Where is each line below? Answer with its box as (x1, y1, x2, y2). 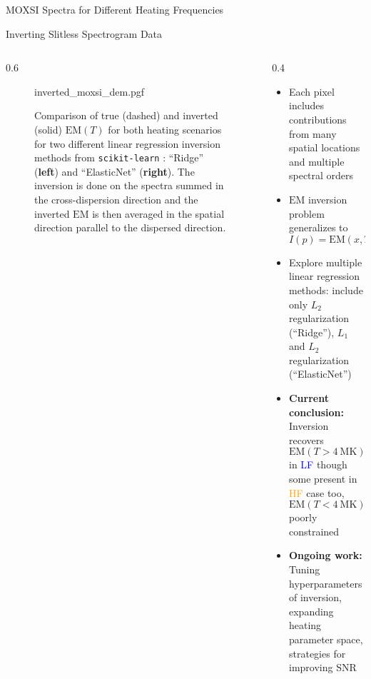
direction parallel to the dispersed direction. (34, 220, 226, 235)
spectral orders (288, 168, 354, 183)
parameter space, (288, 631, 363, 646)
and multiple (288, 154, 345, 169)
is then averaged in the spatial (92, 206, 225, 221)
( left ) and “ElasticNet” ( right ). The (34, 164, 195, 178)
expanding (288, 603, 334, 618)
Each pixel (288, 84, 335, 99)
